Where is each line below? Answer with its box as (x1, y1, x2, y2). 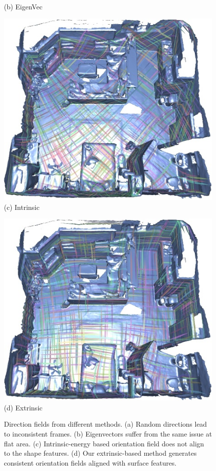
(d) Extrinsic (4, 402, 43, 412)
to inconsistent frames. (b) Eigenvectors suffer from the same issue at (4, 428, 212, 438)
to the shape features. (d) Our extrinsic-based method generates (4, 448, 197, 458)
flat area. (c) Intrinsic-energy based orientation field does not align (4, 438, 204, 448)
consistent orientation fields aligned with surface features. (4, 457, 177, 468)
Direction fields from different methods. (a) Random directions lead (4, 419, 207, 429)
